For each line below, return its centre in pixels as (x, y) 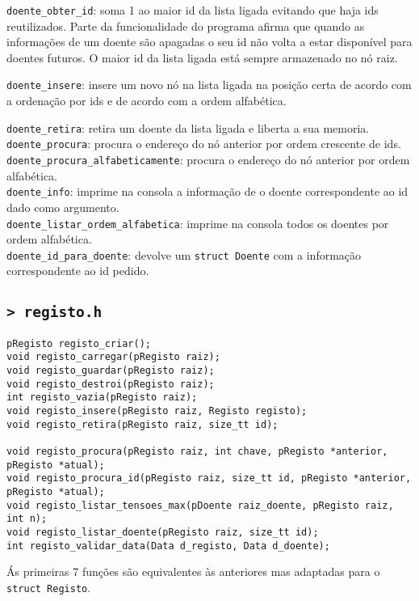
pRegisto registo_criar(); (79, 343)
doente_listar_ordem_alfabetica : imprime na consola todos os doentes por (198, 223)
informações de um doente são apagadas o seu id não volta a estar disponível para (209, 42)
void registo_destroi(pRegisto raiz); (111, 384)
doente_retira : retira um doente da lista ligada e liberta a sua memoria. (188, 127)
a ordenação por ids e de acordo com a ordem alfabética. (147, 101)
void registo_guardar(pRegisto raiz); (111, 371)
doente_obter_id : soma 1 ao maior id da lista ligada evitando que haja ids (193, 10)
